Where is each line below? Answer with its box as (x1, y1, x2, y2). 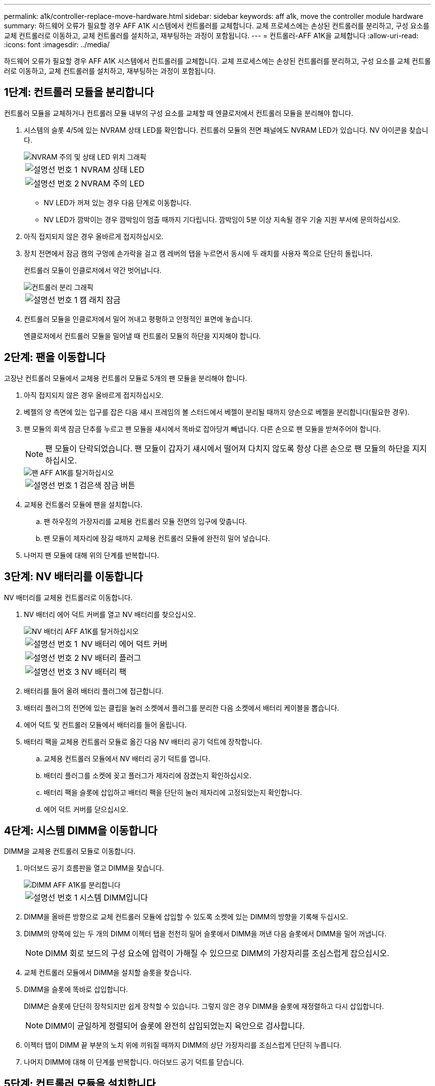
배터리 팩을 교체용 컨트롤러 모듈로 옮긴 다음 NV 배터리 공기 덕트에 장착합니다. (24, 737, 262, 746)
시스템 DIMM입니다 (79, 893, 148, 903)
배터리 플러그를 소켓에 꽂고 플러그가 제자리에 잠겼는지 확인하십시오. (44, 771, 251, 780)
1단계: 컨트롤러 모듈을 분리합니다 (4, 86, 154, 99)
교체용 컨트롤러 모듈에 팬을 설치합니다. (24, 500, 143, 509)
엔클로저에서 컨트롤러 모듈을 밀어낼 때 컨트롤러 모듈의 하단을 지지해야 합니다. (24, 331, 261, 340)
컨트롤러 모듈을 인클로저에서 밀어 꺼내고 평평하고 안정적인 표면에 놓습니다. (24, 314, 253, 323)
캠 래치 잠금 (79, 294, 121, 305)
